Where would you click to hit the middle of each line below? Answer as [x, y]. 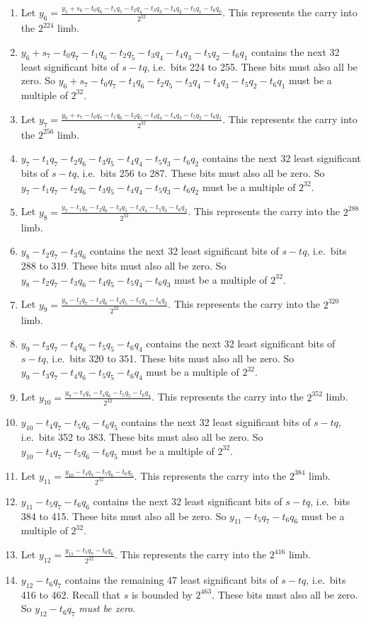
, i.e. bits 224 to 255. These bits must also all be [252, 66]
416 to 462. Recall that [70, 594]
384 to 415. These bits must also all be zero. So [124, 516]
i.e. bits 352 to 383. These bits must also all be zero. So [142, 437]
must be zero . [107, 608]
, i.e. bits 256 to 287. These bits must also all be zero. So [201, 173]
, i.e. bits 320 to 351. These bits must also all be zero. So [170, 358]
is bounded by [162, 594]
